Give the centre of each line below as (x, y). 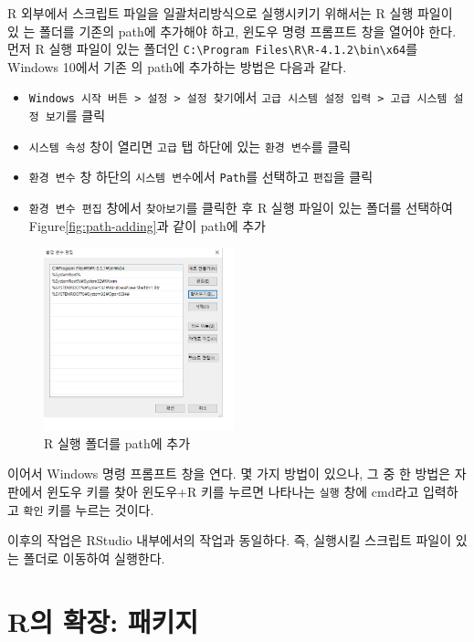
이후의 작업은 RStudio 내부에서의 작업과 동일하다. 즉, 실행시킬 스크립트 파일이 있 (237, 540)
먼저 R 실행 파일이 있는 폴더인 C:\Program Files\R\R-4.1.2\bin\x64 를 (213, 49)
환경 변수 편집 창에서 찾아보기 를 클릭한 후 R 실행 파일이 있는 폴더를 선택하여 (241, 208)
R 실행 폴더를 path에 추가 (117, 442)
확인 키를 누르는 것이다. (89, 509)
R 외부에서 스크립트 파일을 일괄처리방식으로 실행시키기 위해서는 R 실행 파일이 (230, 13)
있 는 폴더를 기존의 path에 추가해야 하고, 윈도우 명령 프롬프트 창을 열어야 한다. (232, 31)
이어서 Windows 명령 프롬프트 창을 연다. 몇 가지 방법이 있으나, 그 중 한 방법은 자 (237, 474)
